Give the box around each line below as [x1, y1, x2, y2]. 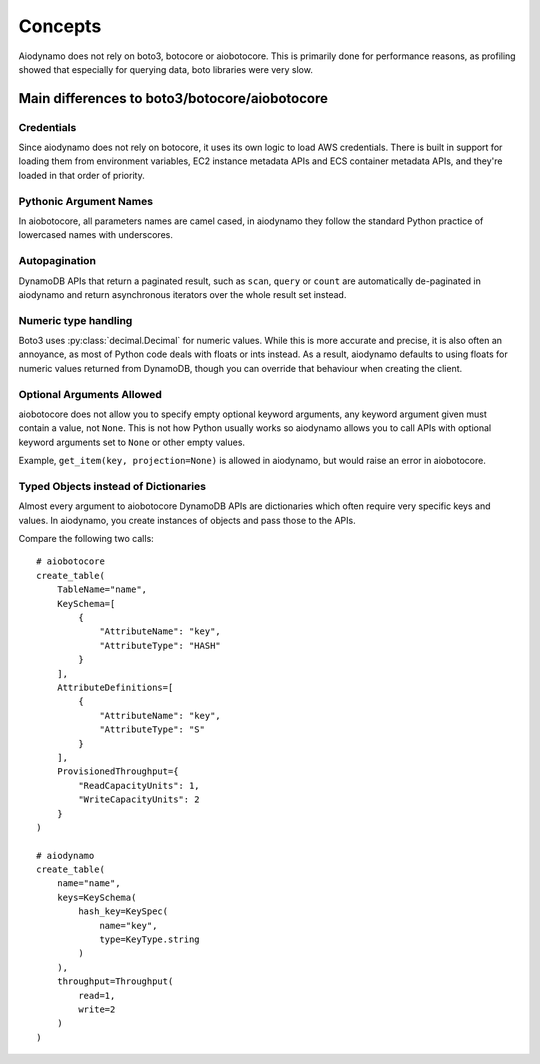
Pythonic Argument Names [18, 194, 154, 208]
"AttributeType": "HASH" [99, 640, 222, 651]
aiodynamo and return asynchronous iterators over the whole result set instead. [18, 288, 347, 300]
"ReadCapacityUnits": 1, [78, 780, 200, 791]
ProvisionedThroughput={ [56, 766, 179, 777]
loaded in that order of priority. [18, 169, 145, 181]
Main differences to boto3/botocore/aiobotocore [18, 90, 329, 107]
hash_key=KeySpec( [78, 906, 169, 917]
